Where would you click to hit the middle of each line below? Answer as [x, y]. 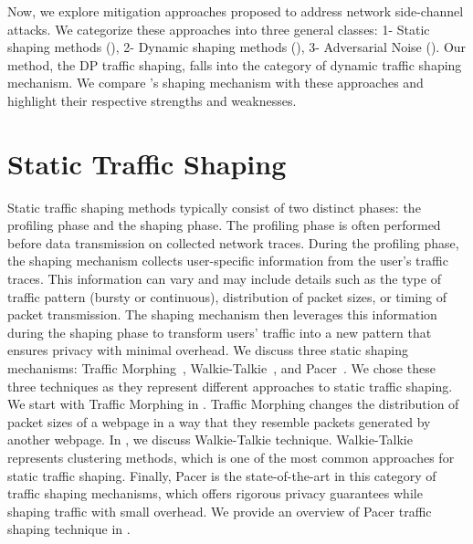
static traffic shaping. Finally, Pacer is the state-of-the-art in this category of [222, 475]
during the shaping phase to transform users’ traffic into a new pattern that [220, 332]
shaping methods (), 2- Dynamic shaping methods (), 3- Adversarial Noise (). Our [237, 47]
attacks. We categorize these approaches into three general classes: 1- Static [219, 29]
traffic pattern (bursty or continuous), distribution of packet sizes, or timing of [227, 296]
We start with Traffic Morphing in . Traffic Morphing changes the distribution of [233, 404]
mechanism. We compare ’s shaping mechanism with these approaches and [215, 83]
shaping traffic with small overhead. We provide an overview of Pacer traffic [220, 511]
